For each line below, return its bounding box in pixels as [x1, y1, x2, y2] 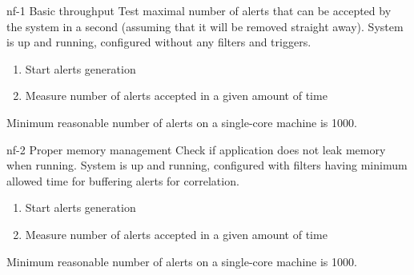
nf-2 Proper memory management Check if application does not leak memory [6, 141, 386, 157]
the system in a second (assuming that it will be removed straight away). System [6, 18, 404, 34]
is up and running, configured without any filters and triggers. [6, 34, 312, 50]
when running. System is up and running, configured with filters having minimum [6, 157, 408, 173]
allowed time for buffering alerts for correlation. [6, 172, 239, 189]
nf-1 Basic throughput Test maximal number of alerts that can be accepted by [6, 2, 392, 18]
